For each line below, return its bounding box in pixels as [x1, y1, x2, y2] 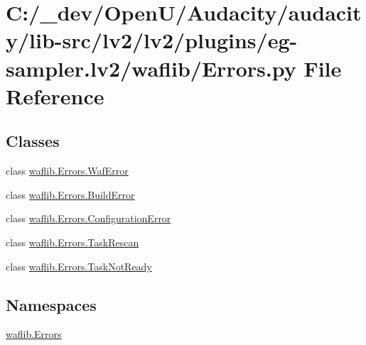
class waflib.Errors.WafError [6, 163, 129, 178]
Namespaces [6, 293, 97, 315]
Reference [6, 81, 104, 110]
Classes [6, 130, 60, 152]
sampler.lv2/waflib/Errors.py [6, 53, 296, 82]
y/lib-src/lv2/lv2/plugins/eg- [6, 26, 298, 55]
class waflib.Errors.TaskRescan [6, 234, 139, 249]
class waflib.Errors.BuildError [6, 187, 135, 202]
